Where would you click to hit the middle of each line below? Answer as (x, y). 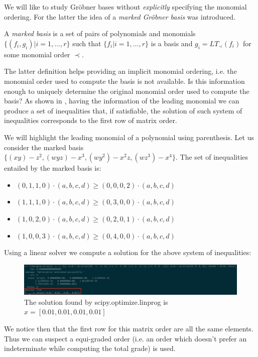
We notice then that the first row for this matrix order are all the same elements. (129, 328)
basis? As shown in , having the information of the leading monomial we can (122, 101)
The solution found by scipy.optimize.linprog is (96, 302)
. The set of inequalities (212, 157)
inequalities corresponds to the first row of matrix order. (91, 120)
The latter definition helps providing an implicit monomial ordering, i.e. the (120, 71)
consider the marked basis (44, 147)
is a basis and (172, 43)
